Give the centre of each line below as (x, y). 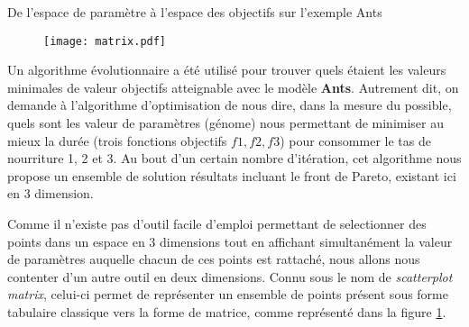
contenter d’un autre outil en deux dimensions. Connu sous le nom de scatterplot (230, 276)
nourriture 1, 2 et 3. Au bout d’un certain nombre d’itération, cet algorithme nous (234, 158)
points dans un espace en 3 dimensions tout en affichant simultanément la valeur (230, 241)
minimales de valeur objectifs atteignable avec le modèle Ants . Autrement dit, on (233, 87)
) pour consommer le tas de (355, 140)
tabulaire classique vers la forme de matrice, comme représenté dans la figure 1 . (227, 311)
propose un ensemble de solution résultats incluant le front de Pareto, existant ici (232, 175)
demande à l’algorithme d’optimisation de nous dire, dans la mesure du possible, (230, 105)
